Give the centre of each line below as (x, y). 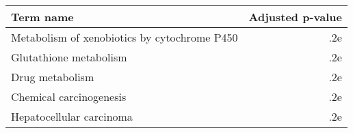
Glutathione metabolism (69, 57)
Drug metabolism (53, 77)
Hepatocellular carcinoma (72, 116)
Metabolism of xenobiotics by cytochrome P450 (125, 37)
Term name (42, 17)
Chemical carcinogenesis (69, 97)
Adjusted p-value (295, 17)
